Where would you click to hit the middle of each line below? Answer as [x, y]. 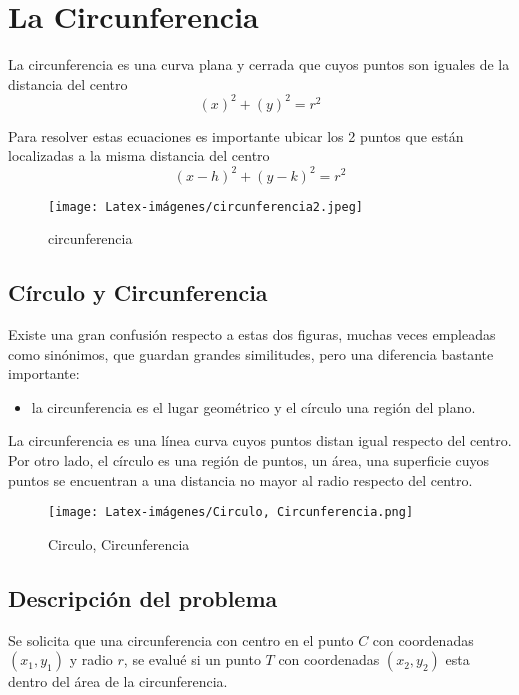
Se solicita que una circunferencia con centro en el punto [181, 639]
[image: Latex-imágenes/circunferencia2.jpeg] [205, 206]
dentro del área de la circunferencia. [118, 681]
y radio [91, 659]
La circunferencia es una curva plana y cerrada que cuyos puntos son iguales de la [259, 64]
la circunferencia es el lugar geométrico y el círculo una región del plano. [253, 406]
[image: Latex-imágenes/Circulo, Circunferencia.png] [231, 512]
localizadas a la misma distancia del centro [139, 155]
